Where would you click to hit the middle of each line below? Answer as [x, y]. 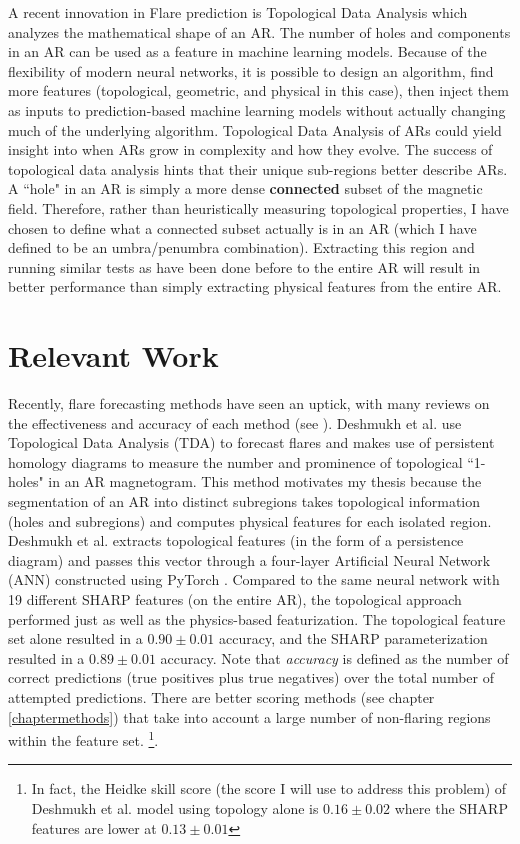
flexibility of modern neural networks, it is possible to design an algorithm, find [251, 70]
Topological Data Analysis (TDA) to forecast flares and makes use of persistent [251, 442]
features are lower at [94, 827]
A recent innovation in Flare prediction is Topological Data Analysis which [238, 12]
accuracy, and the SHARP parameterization [353, 638]
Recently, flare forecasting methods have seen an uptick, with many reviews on [249, 403]
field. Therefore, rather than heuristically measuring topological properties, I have [258, 207]
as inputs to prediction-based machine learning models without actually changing [257, 109]
